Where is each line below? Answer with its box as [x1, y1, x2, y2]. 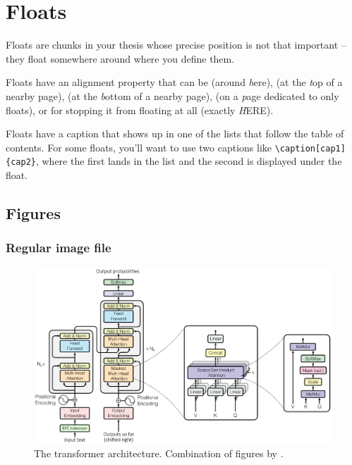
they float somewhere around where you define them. [6, 51, 235, 66]
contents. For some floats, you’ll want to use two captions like [6, 139, 272, 154]
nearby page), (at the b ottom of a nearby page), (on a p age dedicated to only [6, 88, 339, 103]
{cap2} [6, 157, 36, 168]
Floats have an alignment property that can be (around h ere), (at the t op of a [6, 75, 343, 89]
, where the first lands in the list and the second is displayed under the [35, 154, 342, 168]
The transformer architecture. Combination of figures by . [34, 446, 284, 461]
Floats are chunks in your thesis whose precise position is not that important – [6, 37, 346, 52]
